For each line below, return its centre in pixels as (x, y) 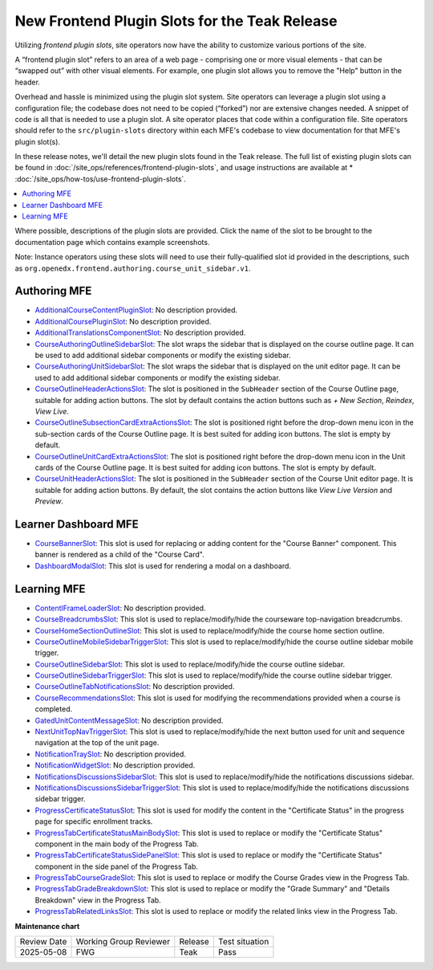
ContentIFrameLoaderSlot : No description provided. (120, 608)
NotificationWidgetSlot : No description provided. (115, 765)
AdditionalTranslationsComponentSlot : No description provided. (140, 332)
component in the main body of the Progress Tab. (117, 844)
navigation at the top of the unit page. (97, 743)
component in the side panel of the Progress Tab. (117, 866)
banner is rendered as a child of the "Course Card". (119, 555)
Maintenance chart (47, 926)
